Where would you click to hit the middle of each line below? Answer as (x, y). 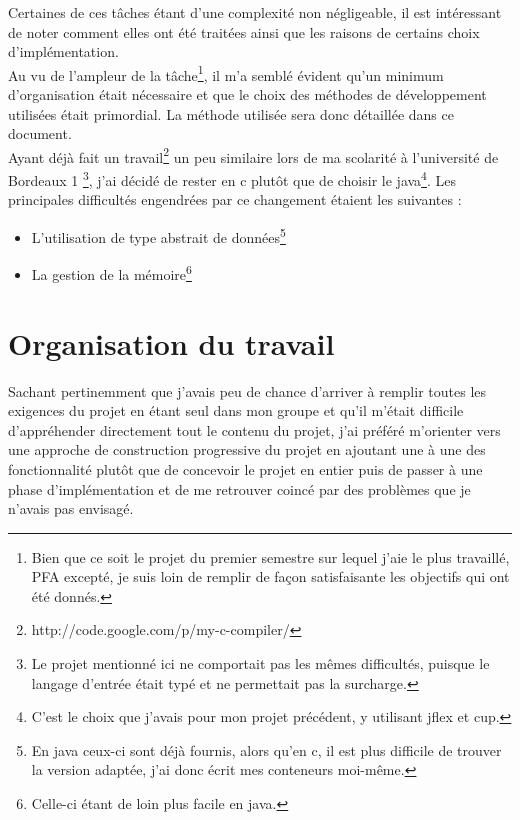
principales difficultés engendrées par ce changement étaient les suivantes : (235, 199)
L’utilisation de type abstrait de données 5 (158, 235)
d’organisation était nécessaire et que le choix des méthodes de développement (247, 94)
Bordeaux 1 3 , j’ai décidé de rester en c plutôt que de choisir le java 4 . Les (232, 178)
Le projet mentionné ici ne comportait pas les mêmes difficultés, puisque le (260, 663)
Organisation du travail (171, 342)
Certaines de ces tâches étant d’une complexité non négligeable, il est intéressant (255, 12)
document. (40, 133)
